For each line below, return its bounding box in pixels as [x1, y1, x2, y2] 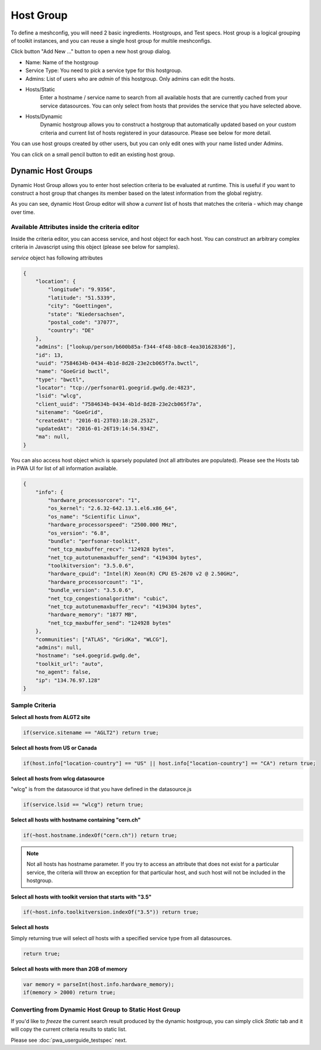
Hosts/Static [25, 85, 56, 93]
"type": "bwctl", [35, 376, 85, 383]
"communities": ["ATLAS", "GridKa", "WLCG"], [35, 636, 168, 643]
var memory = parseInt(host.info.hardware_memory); [23, 981, 175, 987]
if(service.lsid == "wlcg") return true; [23, 801, 144, 808]
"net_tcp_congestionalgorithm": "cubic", [47, 595, 168, 602]
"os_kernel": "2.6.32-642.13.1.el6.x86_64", [47, 505, 178, 512]
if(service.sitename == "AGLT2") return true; [23, 729, 159, 736]
